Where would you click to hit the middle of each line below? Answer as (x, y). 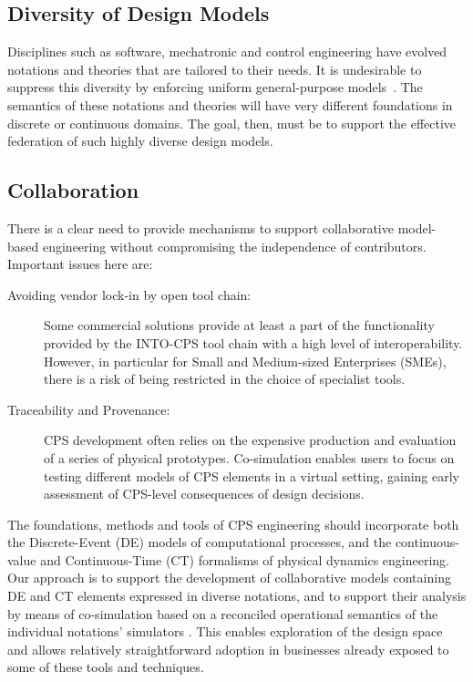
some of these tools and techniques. (106, 667)
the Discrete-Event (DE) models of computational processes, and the (200, 542)
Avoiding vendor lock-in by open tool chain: (129, 294)
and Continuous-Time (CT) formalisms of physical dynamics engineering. (245, 559)
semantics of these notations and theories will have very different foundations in (230, 104)
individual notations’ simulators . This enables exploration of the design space (225, 631)
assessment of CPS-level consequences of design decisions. (204, 494)
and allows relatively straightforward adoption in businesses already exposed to (228, 649)
